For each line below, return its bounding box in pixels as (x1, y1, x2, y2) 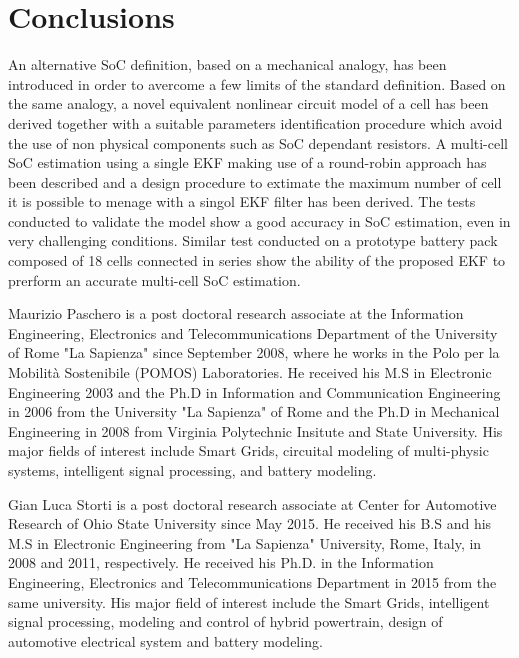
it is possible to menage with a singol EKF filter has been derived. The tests (8, 191, 476, 212)
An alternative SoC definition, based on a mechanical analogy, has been (8, 54, 447, 75)
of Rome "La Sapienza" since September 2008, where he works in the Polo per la (8, 342, 500, 363)
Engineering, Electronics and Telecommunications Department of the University (8, 322, 498, 343)
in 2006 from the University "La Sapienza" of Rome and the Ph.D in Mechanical (8, 401, 500, 422)
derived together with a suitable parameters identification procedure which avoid (8, 112, 503, 133)
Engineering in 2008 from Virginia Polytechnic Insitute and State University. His (8, 420, 503, 441)
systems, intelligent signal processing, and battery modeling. (8, 460, 377, 480)
